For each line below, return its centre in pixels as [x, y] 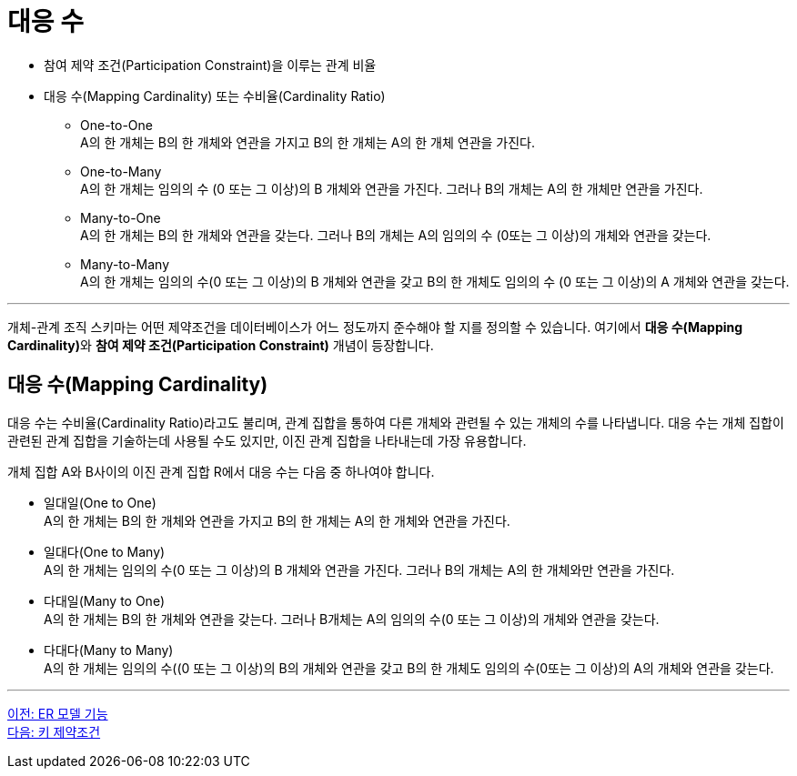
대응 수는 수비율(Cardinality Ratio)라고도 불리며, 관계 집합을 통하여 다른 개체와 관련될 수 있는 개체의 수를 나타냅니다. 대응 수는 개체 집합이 [396, 422]
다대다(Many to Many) [109, 650]
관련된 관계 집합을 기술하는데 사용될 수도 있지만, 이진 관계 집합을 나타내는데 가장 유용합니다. [267, 440]
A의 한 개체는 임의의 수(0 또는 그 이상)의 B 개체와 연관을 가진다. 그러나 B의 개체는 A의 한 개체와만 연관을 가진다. [359, 569]
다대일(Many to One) [105, 600]
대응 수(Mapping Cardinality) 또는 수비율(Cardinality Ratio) [215, 96]
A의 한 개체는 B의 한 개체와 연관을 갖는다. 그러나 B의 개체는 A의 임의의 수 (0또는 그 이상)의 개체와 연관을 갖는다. [396, 235]
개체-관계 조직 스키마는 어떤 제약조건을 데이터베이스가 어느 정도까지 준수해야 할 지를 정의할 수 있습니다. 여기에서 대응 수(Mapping [375, 327]
